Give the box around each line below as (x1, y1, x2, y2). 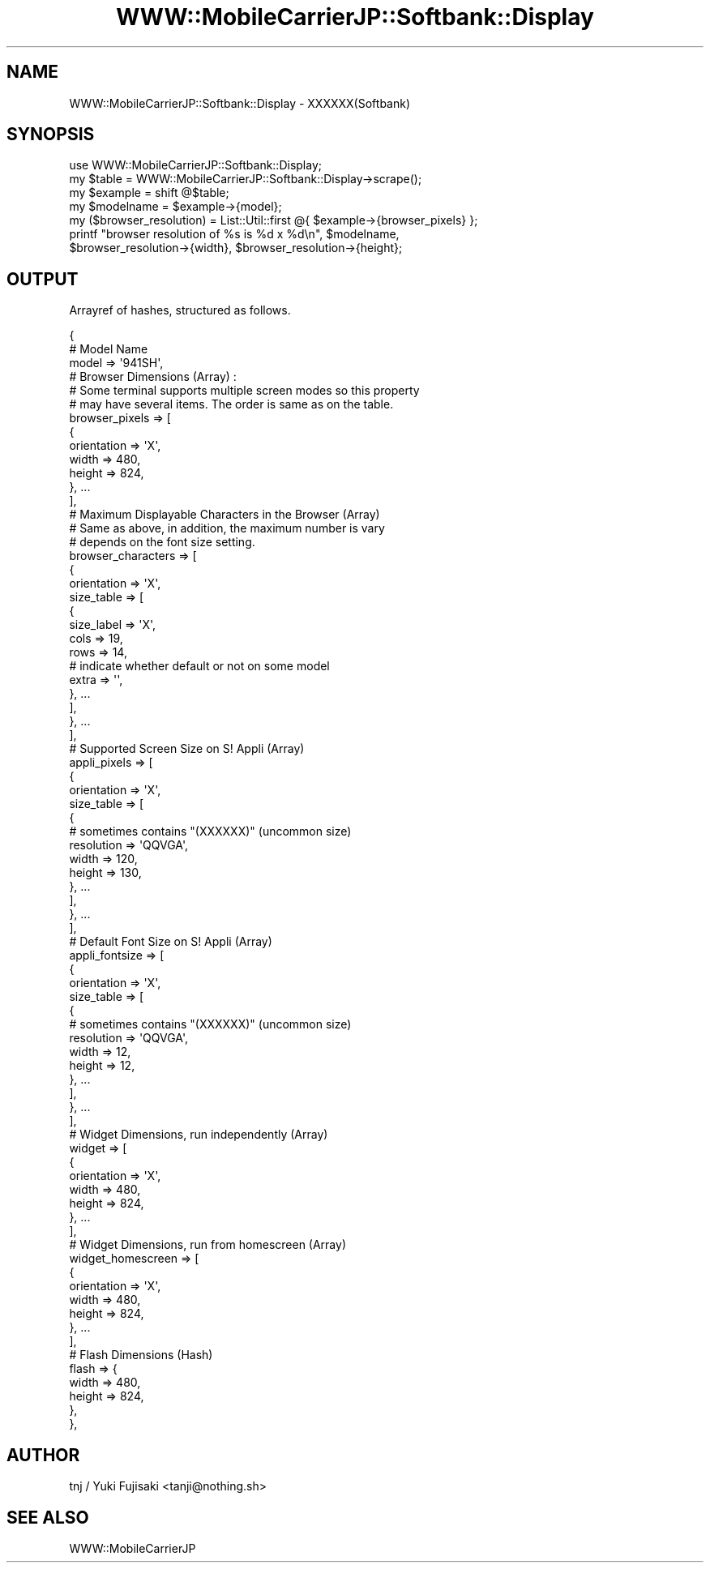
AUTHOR (6, 1444, 80, 1465)
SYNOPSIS (6, 124, 95, 145)
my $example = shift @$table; (69, 186, 229, 200)
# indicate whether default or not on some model (69, 659, 330, 673)
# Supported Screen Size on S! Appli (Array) (69, 742, 305, 756)
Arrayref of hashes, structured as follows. (69, 303, 291, 318)
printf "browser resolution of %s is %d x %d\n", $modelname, (69, 227, 400, 242)
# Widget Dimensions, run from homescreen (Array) (69, 1238, 347, 1252)
